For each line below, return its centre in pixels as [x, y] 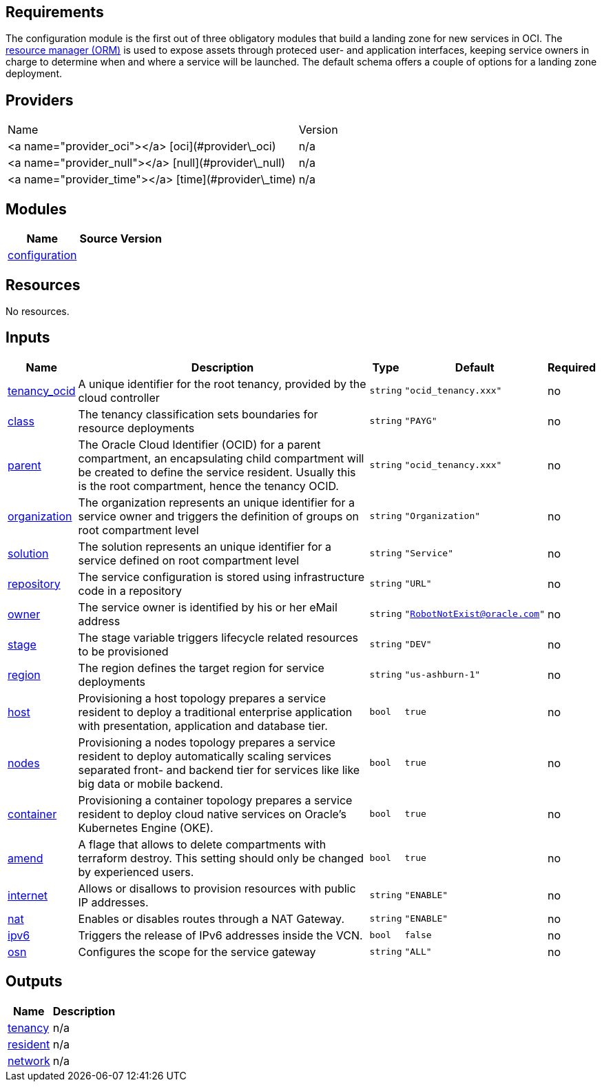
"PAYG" [421, 421]
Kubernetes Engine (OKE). [146, 827]
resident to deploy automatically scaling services [205, 756]
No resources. [38, 311]
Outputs [34, 982]
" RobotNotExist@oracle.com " [475, 614]
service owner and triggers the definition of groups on [218, 516]
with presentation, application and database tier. [203, 725]
